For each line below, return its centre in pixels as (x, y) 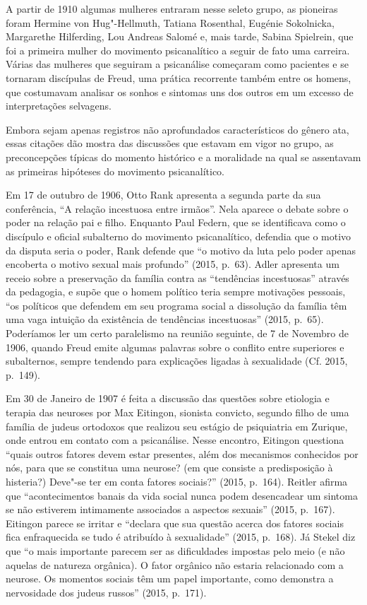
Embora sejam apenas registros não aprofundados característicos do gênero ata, (178, 129)
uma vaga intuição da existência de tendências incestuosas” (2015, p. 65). (165, 319)
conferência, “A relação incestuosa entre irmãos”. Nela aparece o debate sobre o (177, 208)
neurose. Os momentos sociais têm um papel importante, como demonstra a (170, 578)
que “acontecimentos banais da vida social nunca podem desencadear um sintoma (182, 495)
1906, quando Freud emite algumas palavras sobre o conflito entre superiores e (175, 347)
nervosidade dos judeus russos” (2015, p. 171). (106, 592)
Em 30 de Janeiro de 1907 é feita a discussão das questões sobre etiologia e (168, 398)
